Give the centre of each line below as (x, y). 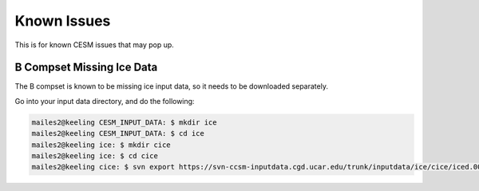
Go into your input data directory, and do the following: (105, 101)
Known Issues (63, 21)
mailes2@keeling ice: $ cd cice (95, 156)
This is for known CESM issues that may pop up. (95, 45)
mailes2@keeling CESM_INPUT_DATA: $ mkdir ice (124, 122)
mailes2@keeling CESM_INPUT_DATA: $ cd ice (118, 133)
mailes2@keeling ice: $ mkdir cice (101, 145)
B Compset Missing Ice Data (86, 68)
